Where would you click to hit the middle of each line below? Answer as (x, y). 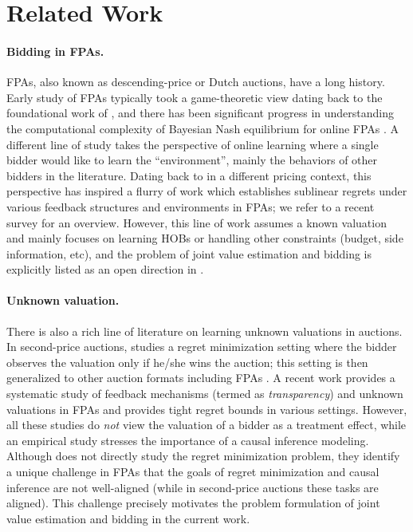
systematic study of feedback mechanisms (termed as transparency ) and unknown (205, 394)
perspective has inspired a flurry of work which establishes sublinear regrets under (207, 191)
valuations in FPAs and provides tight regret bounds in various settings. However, (207, 409)
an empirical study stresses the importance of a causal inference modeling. (188, 440)
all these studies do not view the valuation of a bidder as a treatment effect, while (206, 425)
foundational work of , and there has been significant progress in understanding (200, 113)
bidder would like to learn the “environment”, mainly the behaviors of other (192, 160)
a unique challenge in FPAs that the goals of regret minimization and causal (193, 472)
